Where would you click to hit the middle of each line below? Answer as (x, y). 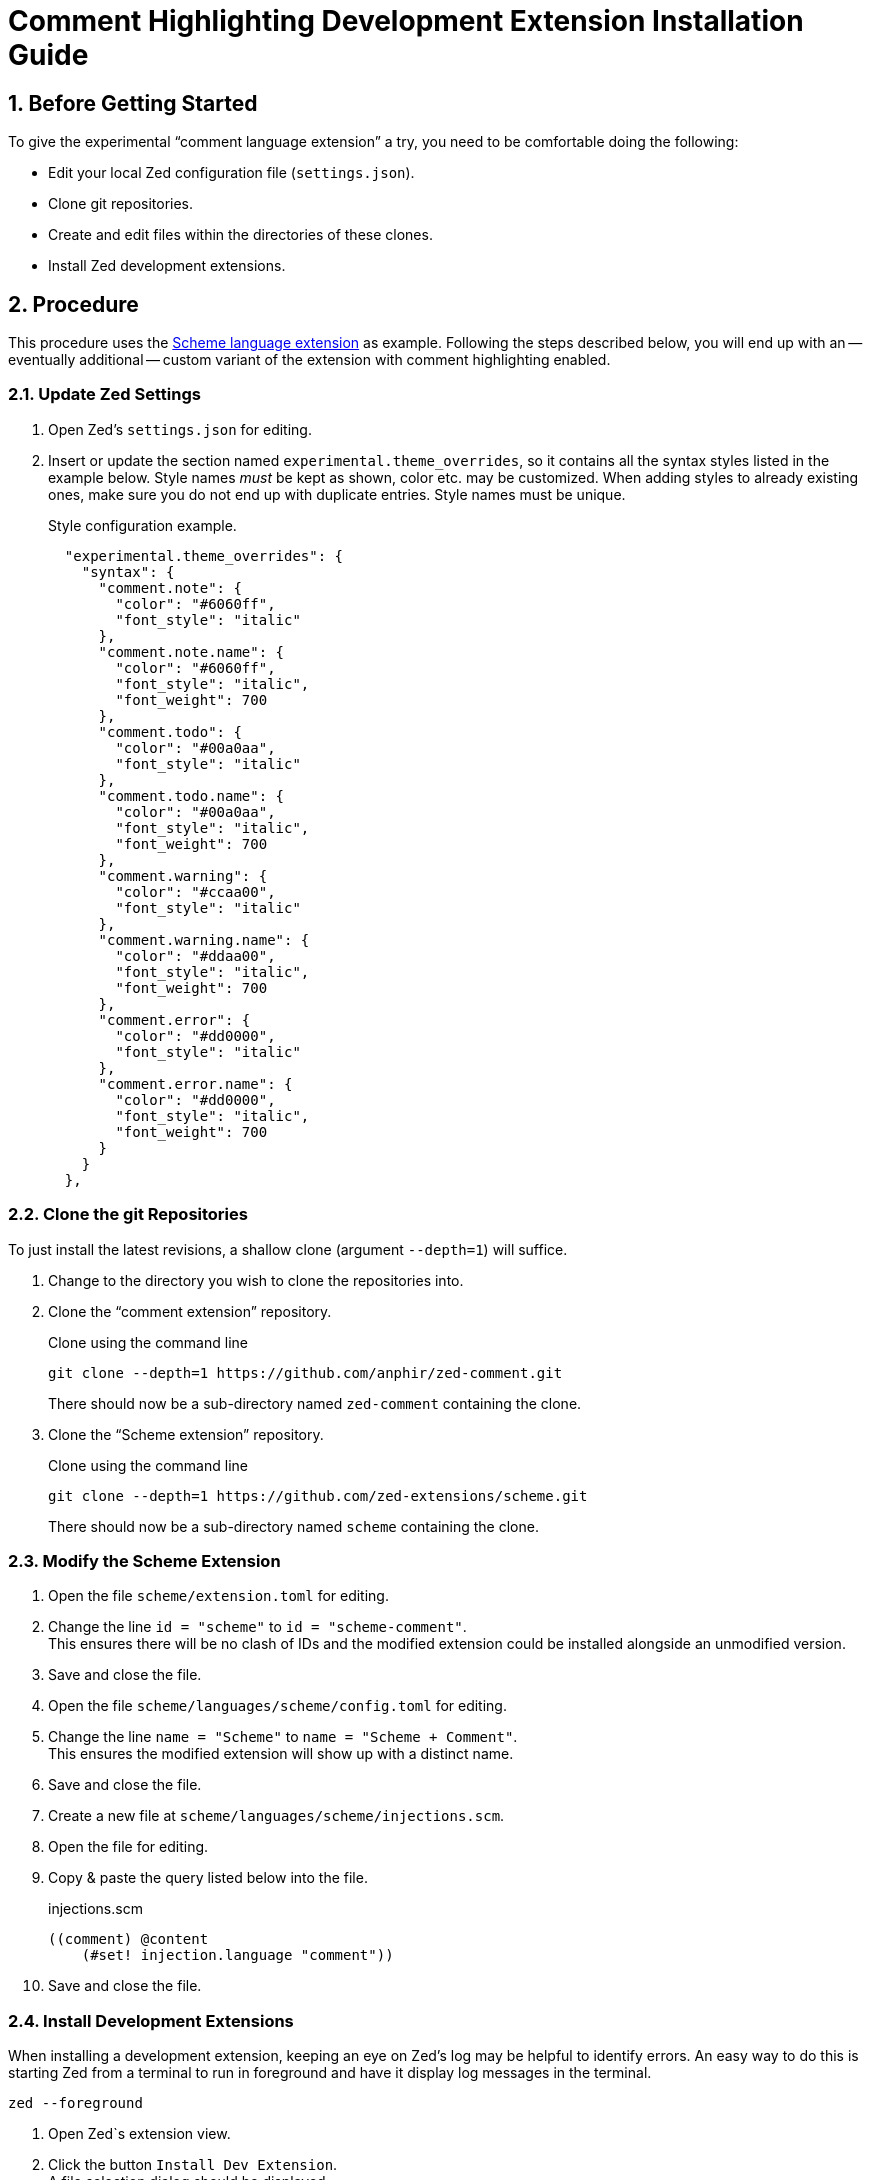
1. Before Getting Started (133, 103)
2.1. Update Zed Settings (104, 394)
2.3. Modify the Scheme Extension (144, 1560)
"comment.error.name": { (195, 1083)
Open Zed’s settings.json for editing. (180, 429)
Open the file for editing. (128, 1847)
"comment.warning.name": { (204, 939)
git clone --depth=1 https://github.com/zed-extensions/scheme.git (318, 1495)
